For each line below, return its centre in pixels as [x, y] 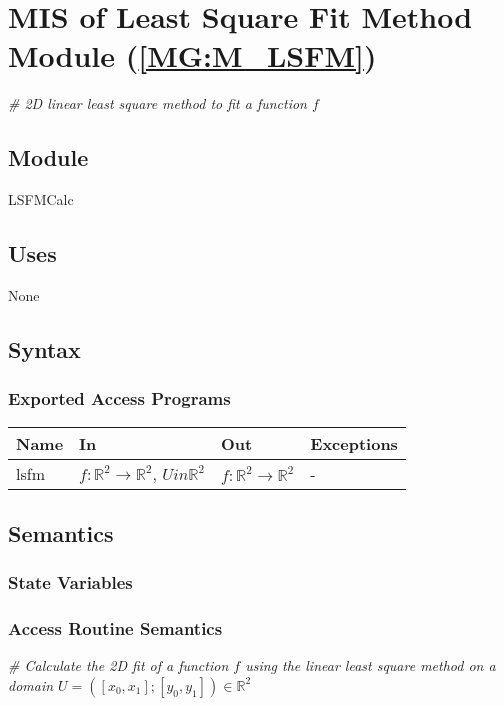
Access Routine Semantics [115, 628]
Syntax [44, 348]
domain [31, 684]
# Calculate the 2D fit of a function [118, 665]
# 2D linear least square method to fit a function [157, 103]
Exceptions [354, 443]
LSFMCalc [41, 199]
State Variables [70, 582]
